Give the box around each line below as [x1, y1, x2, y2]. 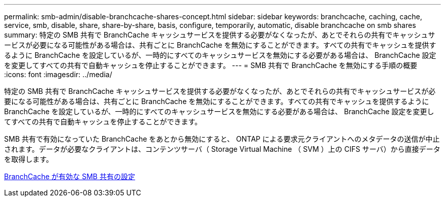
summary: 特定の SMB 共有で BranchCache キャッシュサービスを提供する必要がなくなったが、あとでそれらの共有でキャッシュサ [4, 30, 435, 39]
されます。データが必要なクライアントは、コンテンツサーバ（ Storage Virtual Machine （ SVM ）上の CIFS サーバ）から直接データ [4, 145, 440, 153]
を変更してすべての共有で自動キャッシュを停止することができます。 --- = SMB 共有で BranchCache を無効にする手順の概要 [4, 61, 418, 70]
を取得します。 [4, 155, 53, 163]
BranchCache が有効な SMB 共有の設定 [4, 172, 135, 181]
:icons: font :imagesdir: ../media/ [4, 70, 112, 79]
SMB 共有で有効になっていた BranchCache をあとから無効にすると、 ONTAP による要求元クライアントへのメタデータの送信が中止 [4, 135, 440, 143]
